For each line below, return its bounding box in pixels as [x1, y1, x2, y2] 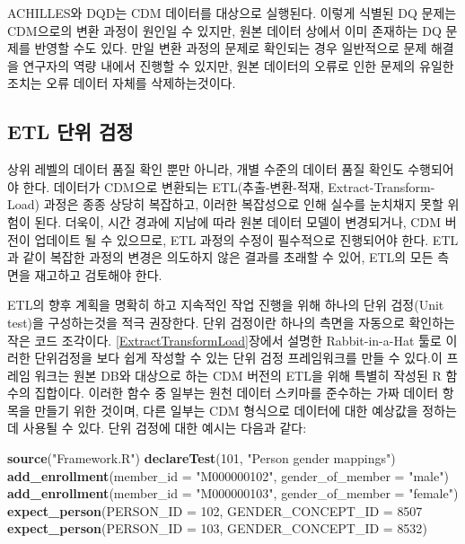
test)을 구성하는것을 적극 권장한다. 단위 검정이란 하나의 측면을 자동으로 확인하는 [7, 312, 455, 331]
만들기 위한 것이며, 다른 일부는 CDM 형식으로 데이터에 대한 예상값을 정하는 [34, 400, 457, 419]
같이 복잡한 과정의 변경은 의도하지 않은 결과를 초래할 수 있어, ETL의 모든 [22, 248, 434, 267]
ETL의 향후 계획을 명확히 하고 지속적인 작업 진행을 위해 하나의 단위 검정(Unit [7, 295, 444, 314]
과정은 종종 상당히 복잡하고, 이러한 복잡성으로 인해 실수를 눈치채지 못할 [43, 195, 443, 214]
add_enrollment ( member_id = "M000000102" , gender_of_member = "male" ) [7, 466, 449, 485]
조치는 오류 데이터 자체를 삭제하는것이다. [7, 74, 236, 92]
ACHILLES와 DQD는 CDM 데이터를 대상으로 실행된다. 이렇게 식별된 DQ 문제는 [7, 4, 457, 22]
